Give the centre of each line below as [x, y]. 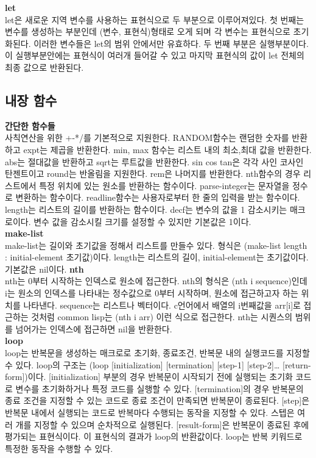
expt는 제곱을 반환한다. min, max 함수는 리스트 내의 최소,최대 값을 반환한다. [167, 149]
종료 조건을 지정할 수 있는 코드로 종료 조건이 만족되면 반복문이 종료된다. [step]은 [157, 400]
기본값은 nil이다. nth [44, 269]
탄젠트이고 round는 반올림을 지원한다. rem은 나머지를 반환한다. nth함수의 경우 [153, 174]
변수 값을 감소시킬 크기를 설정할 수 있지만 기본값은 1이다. [142, 221]
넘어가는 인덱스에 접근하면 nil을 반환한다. [94, 328]
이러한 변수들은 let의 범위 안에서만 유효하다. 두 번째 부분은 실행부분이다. [171, 43]
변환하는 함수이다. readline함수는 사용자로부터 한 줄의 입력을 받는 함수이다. [158, 197]
